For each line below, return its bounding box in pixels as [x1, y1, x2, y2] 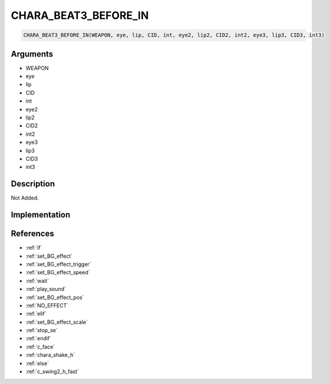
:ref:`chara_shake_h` [25, 352, 75, 359]
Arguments [11, 49, 54, 59]
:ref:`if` [25, 244, 42, 251]
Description [11, 179, 55, 189]
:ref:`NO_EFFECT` [25, 301, 69, 309]
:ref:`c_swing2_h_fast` [25, 368, 79, 375]
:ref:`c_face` [25, 343, 55, 350]
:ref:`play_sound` [25, 285, 67, 293]
